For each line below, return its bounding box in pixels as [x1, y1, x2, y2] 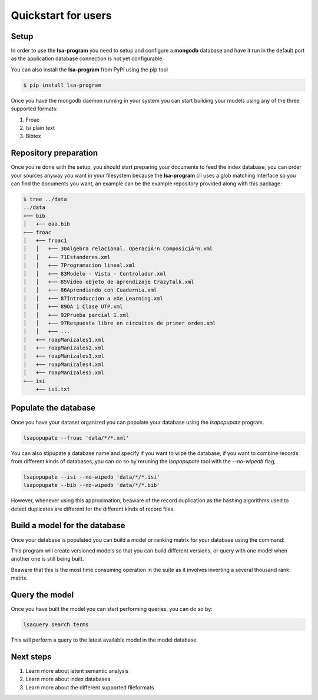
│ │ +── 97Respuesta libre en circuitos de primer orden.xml [23, 319, 216, 326]
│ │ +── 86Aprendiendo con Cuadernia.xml [23, 287, 157, 293]
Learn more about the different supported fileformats [25, 683, 154, 691]
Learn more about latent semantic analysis [25, 667, 129, 674]
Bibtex [25, 133, 41, 140]
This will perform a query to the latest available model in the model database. [11, 636, 198, 643]
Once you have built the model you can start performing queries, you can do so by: [11, 606, 213, 613]
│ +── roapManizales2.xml [23, 345, 104, 351]
